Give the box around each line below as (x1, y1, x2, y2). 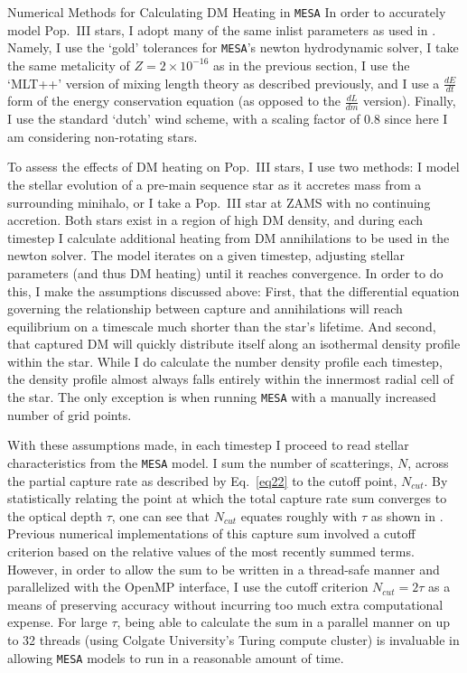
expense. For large (7, 612, 107, 631)
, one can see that (111, 506, 210, 525)
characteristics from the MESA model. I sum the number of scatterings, (7, 453, 394, 472)
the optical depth (7, 506, 103, 525)
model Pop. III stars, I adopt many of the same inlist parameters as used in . (7, 20, 436, 39)
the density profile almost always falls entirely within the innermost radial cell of (7, 369, 454, 388)
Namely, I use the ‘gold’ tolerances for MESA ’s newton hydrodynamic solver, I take (7, 38, 459, 57)
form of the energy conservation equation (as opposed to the (7, 91, 341, 110)
